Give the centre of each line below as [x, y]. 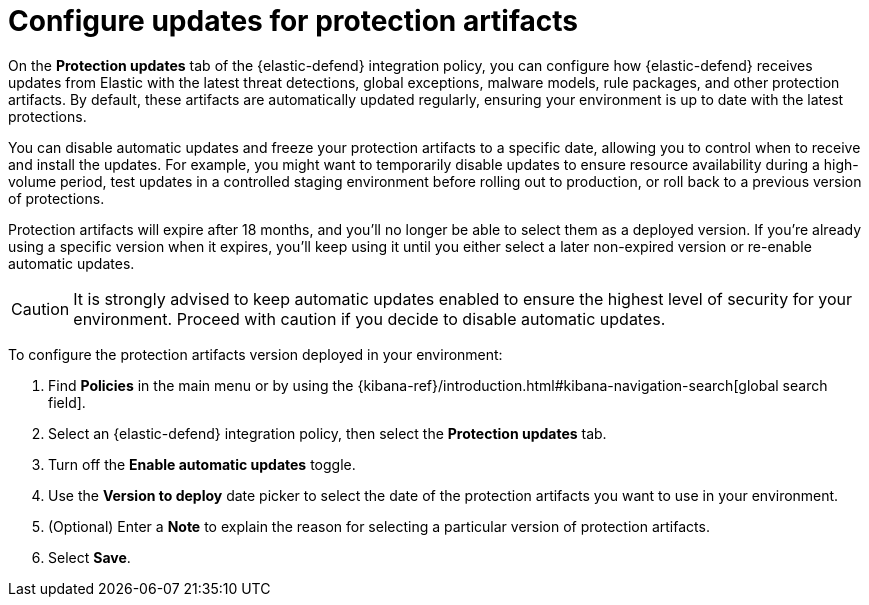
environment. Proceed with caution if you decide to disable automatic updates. [369, 318]
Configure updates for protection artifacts [293, 21]
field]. [67, 402]
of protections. [56, 198]
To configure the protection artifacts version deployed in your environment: [255, 354]
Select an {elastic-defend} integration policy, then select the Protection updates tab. [327, 433]
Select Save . [89, 557]
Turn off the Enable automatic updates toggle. [202, 464]
